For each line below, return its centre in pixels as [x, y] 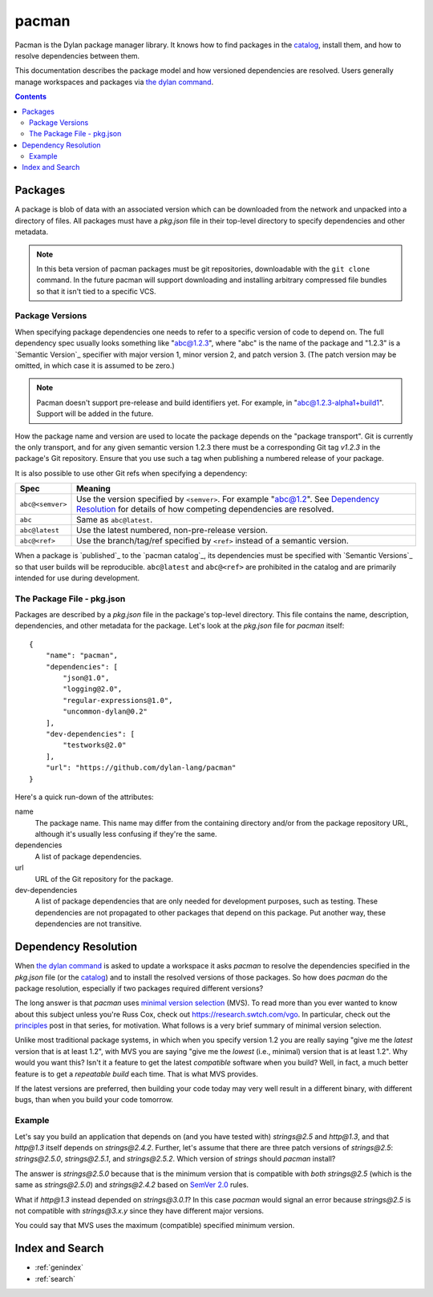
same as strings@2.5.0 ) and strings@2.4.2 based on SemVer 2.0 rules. [132, 1185]
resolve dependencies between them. [77, 55]
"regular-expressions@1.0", [118, 700]
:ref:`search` [55, 1279]
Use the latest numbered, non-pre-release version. [172, 531]
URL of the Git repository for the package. [104, 879]
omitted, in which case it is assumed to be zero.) [95, 366]
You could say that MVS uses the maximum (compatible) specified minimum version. [155, 1226]
